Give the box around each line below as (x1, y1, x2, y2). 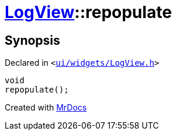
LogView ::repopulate (5, 2, 172, 22)
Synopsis (5, 33, 60, 48)
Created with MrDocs (5, 102, 87, 113)
